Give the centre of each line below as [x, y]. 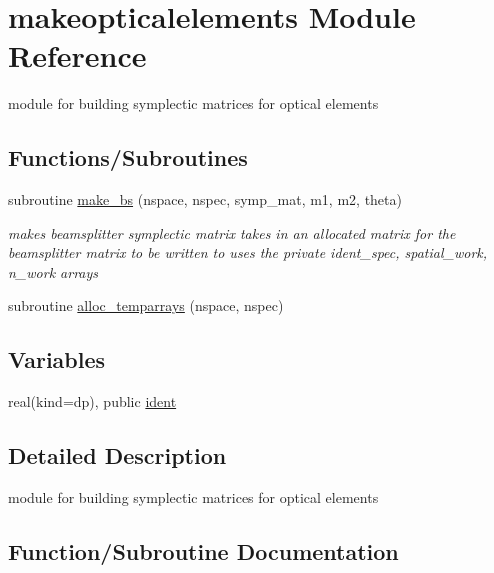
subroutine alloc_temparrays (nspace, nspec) [146, 305]
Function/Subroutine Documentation [203, 551]
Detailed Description [117, 455]
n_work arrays [53, 271]
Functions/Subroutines [128, 157]
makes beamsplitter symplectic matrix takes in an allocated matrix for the [232, 232]
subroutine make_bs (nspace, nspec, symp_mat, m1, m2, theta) [205, 199]
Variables [57, 359]
